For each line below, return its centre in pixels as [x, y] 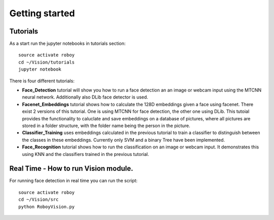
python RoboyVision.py [47, 207]
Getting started [42, 13]
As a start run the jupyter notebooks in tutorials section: [67, 44]
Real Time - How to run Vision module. [71, 168]
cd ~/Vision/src [39, 200]
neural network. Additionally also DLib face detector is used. [85, 97]
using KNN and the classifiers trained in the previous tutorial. [85, 154]
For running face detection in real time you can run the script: [74, 181]
